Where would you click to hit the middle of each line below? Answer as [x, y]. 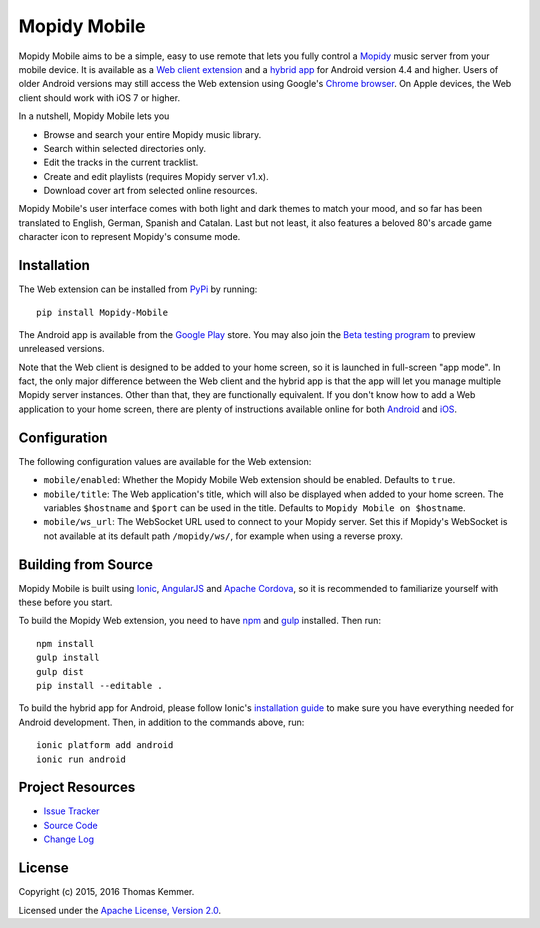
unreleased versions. [61, 349]
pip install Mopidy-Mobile [102, 312]
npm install [65, 643]
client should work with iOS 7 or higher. [99, 97]
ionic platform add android [105, 745]
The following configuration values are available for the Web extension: [165, 461]
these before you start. [65, 602]
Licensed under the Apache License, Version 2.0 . [120, 910]
